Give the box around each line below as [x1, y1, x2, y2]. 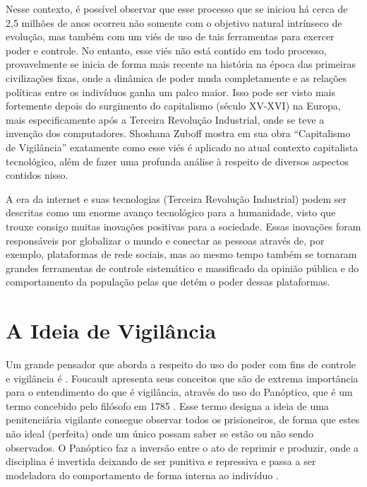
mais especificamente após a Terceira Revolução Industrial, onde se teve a [6, 112, 325, 127]
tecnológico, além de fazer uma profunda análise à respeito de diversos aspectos [6, 153, 349, 168]
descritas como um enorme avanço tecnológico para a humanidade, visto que [6, 205, 336, 220]
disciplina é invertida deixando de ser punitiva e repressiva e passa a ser [6, 454, 316, 469]
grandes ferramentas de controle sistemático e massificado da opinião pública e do [6, 260, 359, 275]
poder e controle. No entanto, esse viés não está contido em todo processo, [6, 42, 327, 57]
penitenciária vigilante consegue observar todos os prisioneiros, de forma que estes [6, 412, 360, 427]
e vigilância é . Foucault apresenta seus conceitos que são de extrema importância [6, 370, 359, 385]
